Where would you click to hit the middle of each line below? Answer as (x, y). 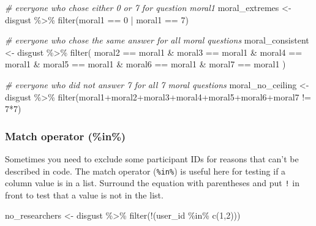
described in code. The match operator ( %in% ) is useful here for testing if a (145, 171)
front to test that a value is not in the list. (84, 194)
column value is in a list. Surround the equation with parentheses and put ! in (152, 183)
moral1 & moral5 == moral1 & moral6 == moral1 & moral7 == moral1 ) (145, 64)
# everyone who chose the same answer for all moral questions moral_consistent (157, 40)
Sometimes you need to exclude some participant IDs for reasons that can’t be (152, 158)
